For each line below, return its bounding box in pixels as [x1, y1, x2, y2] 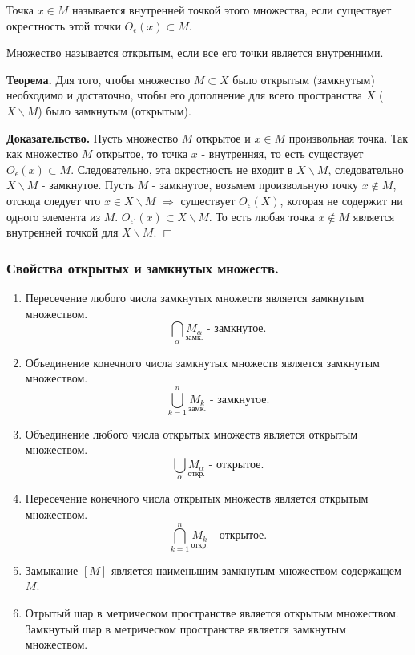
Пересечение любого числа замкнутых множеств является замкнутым [25, 289, 365, 305]
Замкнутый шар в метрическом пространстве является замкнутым [25, 620, 346, 637]
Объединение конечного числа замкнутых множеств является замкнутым [25, 354, 380, 370]
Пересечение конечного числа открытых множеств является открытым [25, 490, 369, 507]
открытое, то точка [96, 145, 188, 162]
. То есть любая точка [208, 208, 315, 224]
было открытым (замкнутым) [232, 71, 375, 87]
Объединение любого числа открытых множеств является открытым [25, 425, 357, 442]
